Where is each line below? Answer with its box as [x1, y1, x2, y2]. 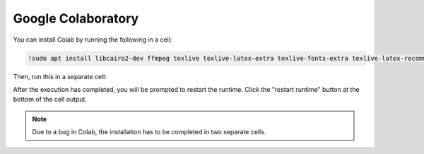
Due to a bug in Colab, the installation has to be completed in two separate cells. [32, 128, 266, 136]
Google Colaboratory [13, 11, 139, 26]
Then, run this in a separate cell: [13, 72, 107, 81]
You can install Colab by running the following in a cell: [13, 35, 172, 44]
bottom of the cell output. [13, 95, 88, 104]
